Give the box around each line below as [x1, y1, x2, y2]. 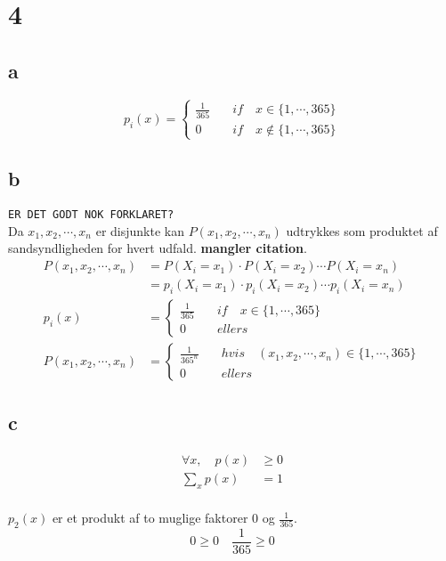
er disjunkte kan [95, 221, 184, 240]
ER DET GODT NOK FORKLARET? [8, 208, 174, 222]
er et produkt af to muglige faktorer [52, 508, 248, 527]
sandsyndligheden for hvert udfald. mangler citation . [8, 239, 307, 257]
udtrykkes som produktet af [286, 221, 438, 240]
